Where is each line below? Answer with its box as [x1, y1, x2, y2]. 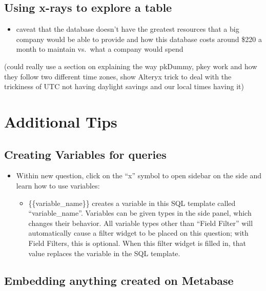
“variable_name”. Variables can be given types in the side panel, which [28, 207, 252, 218]
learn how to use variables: [16, 180, 100, 191]
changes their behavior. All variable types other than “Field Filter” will [28, 217, 253, 228]
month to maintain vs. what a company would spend [16, 44, 183, 54]
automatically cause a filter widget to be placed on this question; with [28, 227, 249, 238]
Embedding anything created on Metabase [4, 273, 234, 288]
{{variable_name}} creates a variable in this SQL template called [28, 197, 236, 208]
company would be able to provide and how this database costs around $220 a [16, 33, 262, 44]
